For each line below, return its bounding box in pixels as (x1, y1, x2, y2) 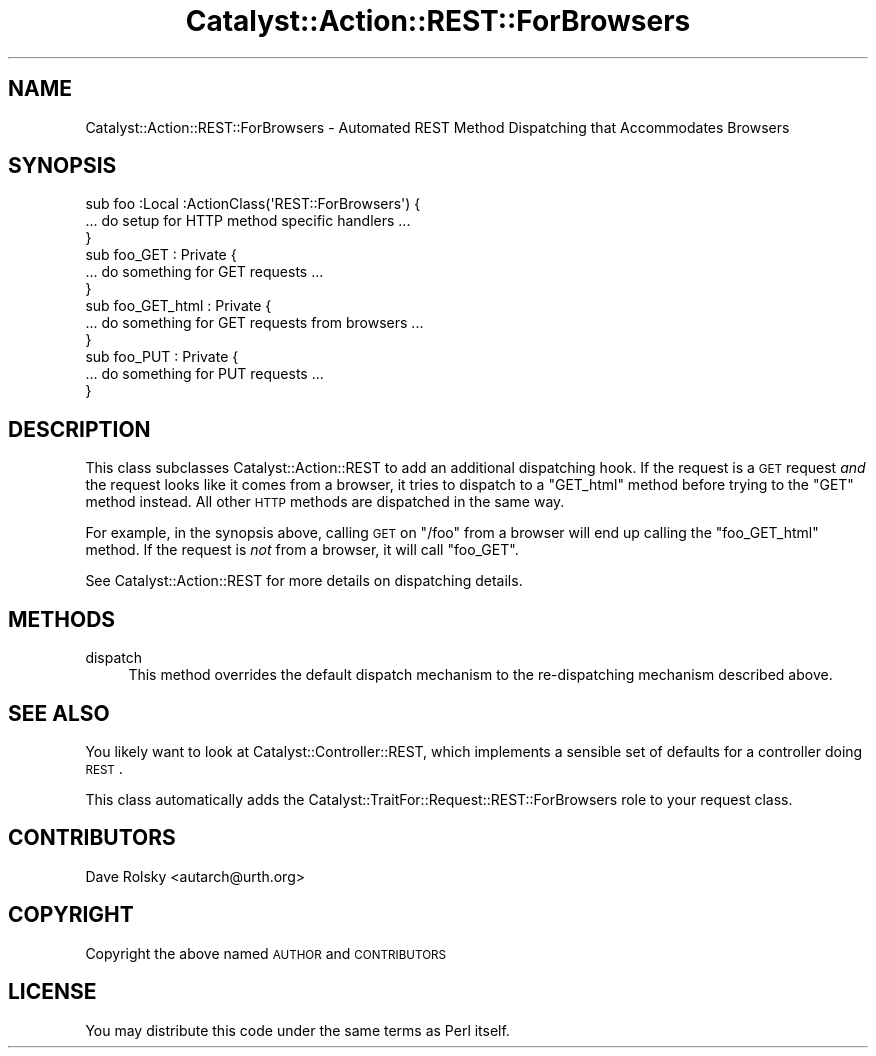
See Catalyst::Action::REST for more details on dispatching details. (85, 572, 523, 590)
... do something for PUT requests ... (85, 365, 324, 383)
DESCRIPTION (8, 416, 151, 442)
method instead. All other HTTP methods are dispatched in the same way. (85, 493, 565, 511)
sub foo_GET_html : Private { (85, 297, 272, 315)
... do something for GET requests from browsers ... (85, 314, 424, 332)
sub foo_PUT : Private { (85, 348, 239, 366)
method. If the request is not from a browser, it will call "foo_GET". (85, 541, 519, 559)
